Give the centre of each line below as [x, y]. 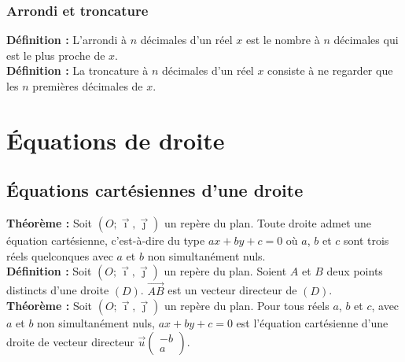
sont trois [366, 240]
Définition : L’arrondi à [67, 40]
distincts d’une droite [58, 290]
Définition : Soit [49, 271]
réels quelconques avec [60, 255]
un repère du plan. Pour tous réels [247, 306]
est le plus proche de [56, 55]
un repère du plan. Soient [225, 271]
